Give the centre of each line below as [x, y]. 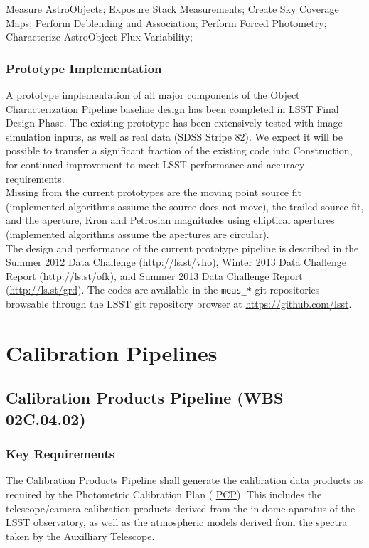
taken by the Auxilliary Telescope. [80, 536]
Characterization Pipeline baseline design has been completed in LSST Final [172, 108]
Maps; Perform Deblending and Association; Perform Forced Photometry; [166, 22]
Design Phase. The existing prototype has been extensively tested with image [174, 123]
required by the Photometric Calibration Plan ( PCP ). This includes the [164, 494]
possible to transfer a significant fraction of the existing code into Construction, [179, 150]
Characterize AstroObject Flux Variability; [99, 37]
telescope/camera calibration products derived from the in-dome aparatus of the [181, 508]
